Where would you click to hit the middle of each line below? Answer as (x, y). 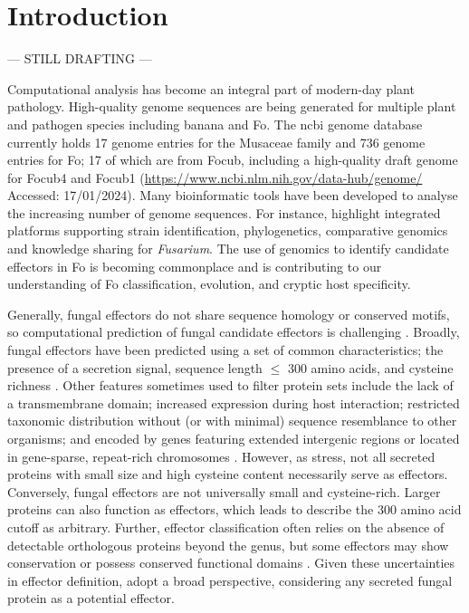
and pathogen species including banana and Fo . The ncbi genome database (215, 124)
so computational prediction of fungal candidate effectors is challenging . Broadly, (234, 332)
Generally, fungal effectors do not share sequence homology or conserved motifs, (229, 314)
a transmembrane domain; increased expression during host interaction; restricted (234, 402)
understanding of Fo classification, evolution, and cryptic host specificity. (209, 284)
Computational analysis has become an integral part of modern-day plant (211, 88)
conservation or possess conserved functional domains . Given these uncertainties (231, 563)
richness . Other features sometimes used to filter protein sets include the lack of (230, 385)
